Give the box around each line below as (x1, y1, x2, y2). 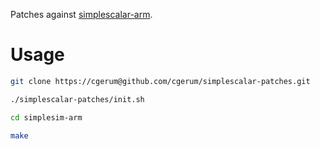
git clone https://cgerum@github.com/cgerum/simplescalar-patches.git (10, 76, 311, 86)
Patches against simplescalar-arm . (10, 9, 153, 20)
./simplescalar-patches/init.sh (10, 94, 145, 104)
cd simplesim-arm (10, 112, 83, 123)
